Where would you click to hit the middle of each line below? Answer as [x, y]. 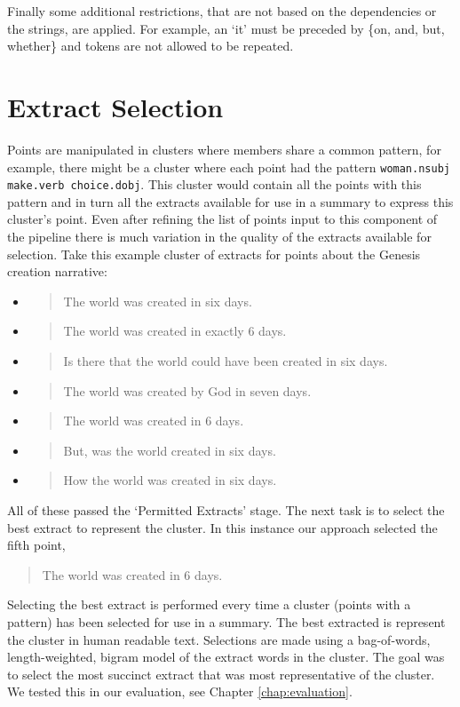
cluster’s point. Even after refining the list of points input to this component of [222, 219]
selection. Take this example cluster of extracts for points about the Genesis [214, 254]
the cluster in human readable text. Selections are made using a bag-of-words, [219, 639]
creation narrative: [57, 271]
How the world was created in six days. [170, 480]
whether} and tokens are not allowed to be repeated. [151, 46]
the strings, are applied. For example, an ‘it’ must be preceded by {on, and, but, [226, 28]
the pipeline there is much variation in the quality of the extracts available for [219, 236]
